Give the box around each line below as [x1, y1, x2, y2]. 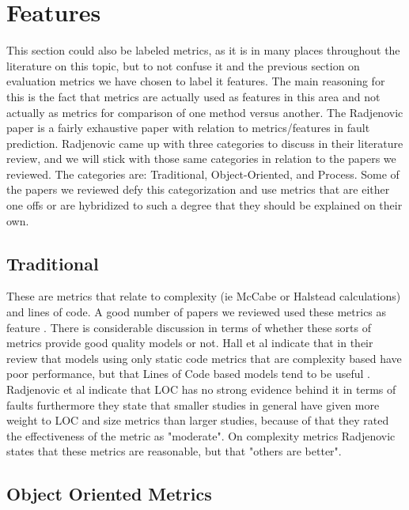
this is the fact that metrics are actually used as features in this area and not [6, 88, 381, 104]
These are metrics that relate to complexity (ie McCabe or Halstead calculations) [6, 288, 401, 304]
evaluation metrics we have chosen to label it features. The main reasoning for [6, 73, 385, 89]
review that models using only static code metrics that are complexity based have [6, 349, 402, 366]
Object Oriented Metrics [6, 482, 212, 506]
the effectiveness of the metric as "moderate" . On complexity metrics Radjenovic [6, 427, 396, 444]
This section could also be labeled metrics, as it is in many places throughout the [6, 42, 400, 59]
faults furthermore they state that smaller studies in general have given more [6, 396, 380, 413]
